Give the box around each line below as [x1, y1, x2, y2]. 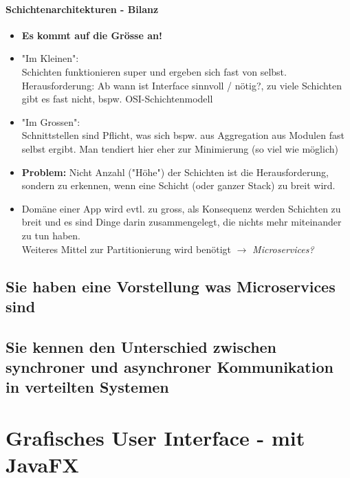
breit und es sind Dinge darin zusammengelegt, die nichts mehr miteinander [21, 215, 342, 229]
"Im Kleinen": [21, 51, 79, 65]
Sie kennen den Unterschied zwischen [6, 336, 277, 357]
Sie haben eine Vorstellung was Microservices [6, 275, 336, 296]
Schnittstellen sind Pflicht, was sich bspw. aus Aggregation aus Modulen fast [21, 128, 344, 142]
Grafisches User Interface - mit [6, 424, 305, 452]
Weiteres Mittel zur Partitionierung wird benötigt [21, 241, 232, 256]
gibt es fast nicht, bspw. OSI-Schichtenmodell [21, 91, 213, 106]
